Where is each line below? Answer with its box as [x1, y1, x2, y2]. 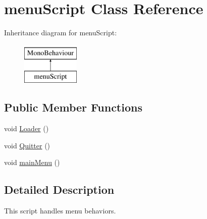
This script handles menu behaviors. [4, 205, 116, 216]
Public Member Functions [4, 99, 142, 115]
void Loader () [4, 123, 49, 134]
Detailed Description [4, 182, 115, 197]
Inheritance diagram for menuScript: [4, 27, 117, 38]
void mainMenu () [4, 157, 60, 168]
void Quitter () [4, 140, 50, 150]
